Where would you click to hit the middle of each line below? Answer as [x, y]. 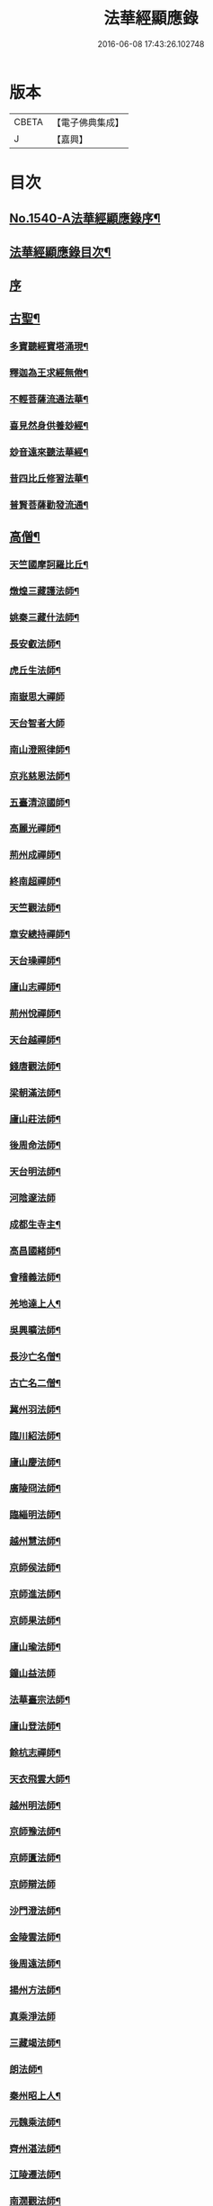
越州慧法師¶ [35, 1542]
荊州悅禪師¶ [35, 1013]
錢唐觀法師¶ [35, 1066]
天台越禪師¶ [35, 1040]
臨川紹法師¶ [35, 1436]
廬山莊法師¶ [35, 1119]
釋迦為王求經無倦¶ [49, 373]
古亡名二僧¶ [35, 1382]
